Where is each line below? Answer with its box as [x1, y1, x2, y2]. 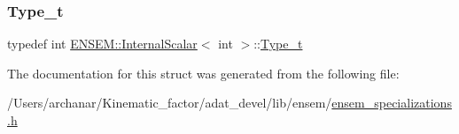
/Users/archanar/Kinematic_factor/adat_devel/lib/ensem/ [7, 93, 332, 112]
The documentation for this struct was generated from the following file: [7, 63, 400, 82]
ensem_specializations [331, 93, 452, 112]
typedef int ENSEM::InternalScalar [7, 34, 198, 53]
